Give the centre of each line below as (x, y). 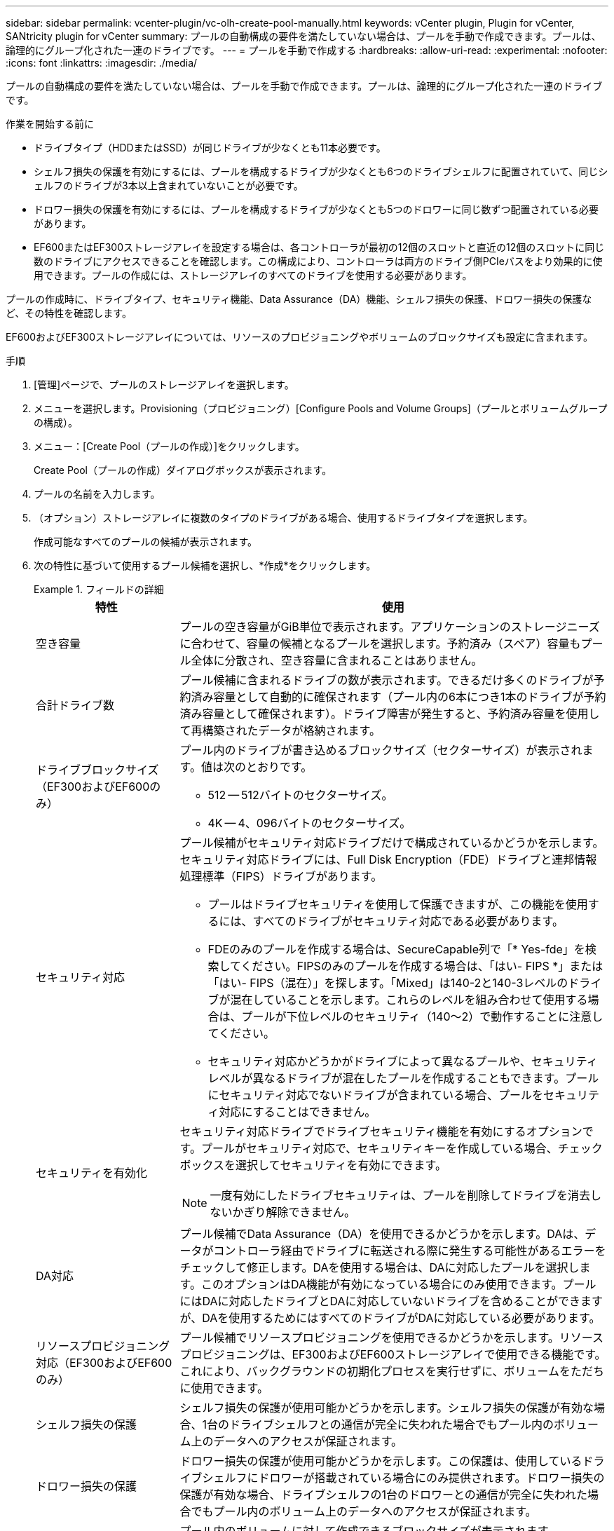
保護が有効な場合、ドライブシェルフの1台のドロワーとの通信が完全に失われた (384, 1495)
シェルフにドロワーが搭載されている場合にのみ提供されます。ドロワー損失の (403, 1478)
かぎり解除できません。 (294, 1212)
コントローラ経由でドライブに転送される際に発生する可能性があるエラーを (410, 1251)
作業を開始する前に (50, 124)
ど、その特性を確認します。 (69, 313)
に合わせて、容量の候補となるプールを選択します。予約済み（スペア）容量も (380, 644)
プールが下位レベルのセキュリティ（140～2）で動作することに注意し (422, 1016)
